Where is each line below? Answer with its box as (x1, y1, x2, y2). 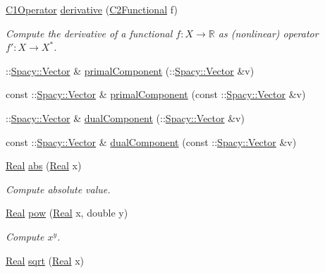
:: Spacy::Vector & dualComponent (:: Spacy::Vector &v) (6, 110, 245, 125)
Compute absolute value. (6, 181, 111, 196)
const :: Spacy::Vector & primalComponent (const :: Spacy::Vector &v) (6, 87, 306, 102)
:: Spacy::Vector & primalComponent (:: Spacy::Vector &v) (6, 63, 255, 78)
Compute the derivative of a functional (6, 25, 173, 40)
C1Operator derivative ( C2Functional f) (6, 2, 178, 16)
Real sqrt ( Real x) (6, 253, 84, 267)
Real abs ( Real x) (6, 158, 82, 173)
